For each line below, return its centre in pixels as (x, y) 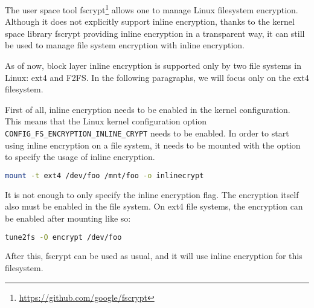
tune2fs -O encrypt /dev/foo (63, 237)
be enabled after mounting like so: (68, 218)
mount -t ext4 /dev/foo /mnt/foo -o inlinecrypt (104, 175)
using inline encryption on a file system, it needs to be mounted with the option (153, 145)
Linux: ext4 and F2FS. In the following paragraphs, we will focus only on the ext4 (157, 77)
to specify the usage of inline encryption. (80, 157)
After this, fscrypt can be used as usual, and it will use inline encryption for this (154, 256)
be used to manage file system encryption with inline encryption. (125, 45)
